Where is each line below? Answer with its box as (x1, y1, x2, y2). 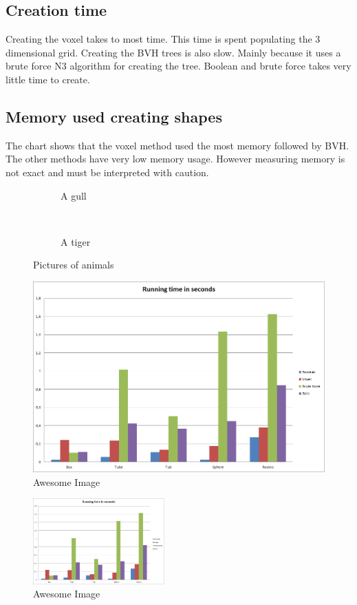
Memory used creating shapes (6, 105, 222, 127)
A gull (61, 188, 87, 202)
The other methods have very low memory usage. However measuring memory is (6, 151, 345, 166)
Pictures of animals (33, 257, 114, 272)
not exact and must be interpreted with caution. (6, 164, 209, 179)
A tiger (61, 234, 91, 248)
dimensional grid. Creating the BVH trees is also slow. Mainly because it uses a (6, 45, 341, 59)
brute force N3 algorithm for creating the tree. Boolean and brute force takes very (6, 59, 351, 73)
